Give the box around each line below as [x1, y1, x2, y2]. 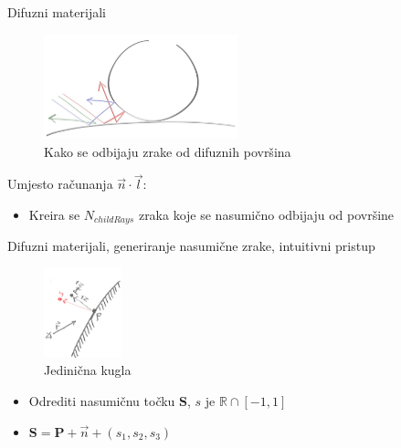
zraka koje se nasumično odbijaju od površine [138, 205, 395, 224]
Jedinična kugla [44, 360, 132, 380]
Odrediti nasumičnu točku [28, 391, 175, 410]
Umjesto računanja [7, 174, 113, 193]
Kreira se [28, 205, 80, 224]
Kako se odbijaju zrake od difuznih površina [44, 141, 291, 161]
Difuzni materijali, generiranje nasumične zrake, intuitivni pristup [7, 236, 375, 255]
